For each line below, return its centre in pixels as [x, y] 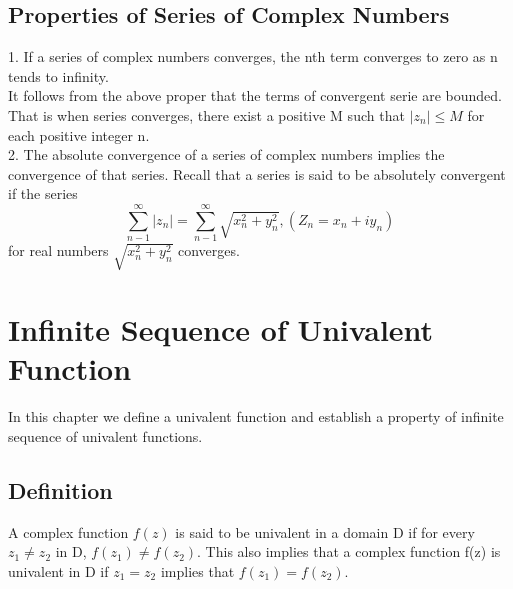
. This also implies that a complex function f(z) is [349, 551]
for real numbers [58, 250]
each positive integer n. [79, 134]
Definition [60, 489]
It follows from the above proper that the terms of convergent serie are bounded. [255, 95]
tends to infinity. [58, 75]
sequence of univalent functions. [105, 435]
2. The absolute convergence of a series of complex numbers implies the [226, 154]
